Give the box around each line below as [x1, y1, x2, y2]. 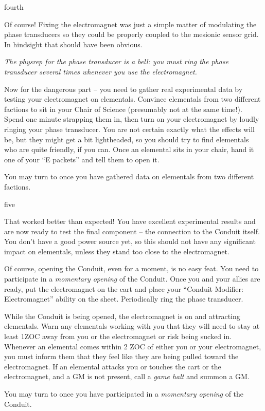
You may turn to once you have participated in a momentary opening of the [4, 388, 244, 399]
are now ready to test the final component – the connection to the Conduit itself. [4, 226, 260, 236]
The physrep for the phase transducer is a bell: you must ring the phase [4, 56, 229, 67]
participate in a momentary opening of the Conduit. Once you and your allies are [4, 273, 260, 284]
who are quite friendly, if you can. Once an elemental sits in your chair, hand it [4, 144, 254, 155]
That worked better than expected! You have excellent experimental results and [4, 216, 256, 227]
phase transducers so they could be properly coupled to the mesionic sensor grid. [4, 29, 259, 40]
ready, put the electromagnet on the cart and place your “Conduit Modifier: [4, 283, 243, 294]
